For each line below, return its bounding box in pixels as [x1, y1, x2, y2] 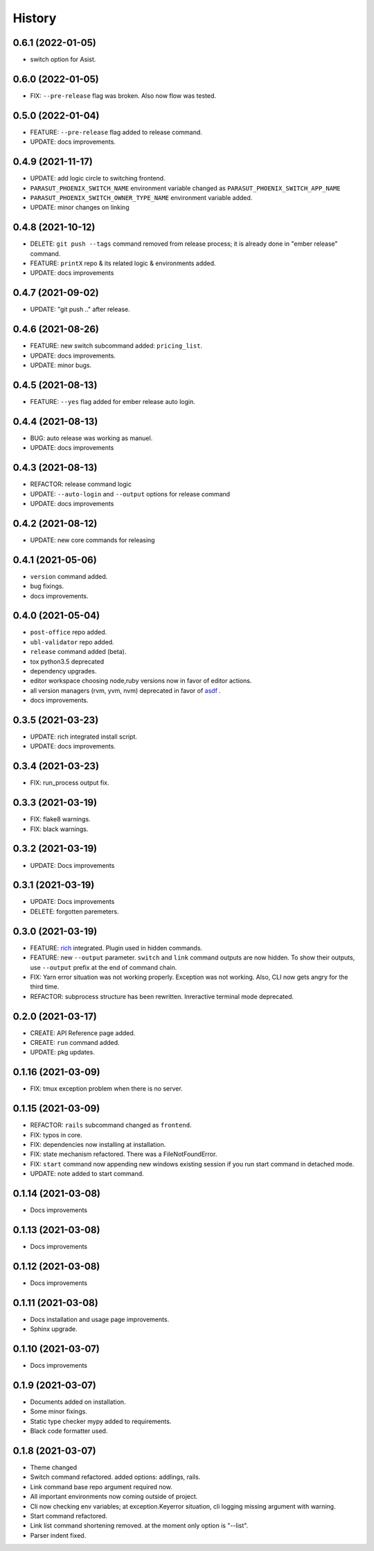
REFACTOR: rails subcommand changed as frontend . [30, 1121, 192, 1130]
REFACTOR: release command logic [30, 480, 132, 489]
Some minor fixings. [30, 1407, 88, 1416]
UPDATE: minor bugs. [30, 361, 92, 369]
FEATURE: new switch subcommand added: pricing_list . [30, 342, 203, 350]
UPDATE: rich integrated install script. [30, 732, 138, 741]
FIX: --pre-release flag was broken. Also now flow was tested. [30, 91, 216, 100]
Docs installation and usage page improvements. [30, 1315, 170, 1323]
